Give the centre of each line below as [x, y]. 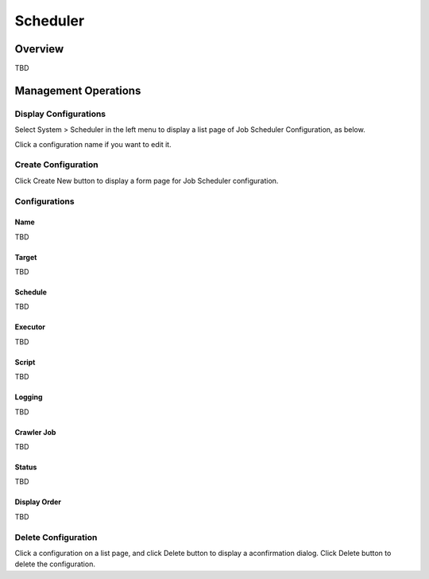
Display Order [38, 502]
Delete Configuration [56, 537]
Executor [30, 327]
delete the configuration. [55, 564]
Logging [29, 397]
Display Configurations [60, 114]
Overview [39, 49]
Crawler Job [35, 432]
